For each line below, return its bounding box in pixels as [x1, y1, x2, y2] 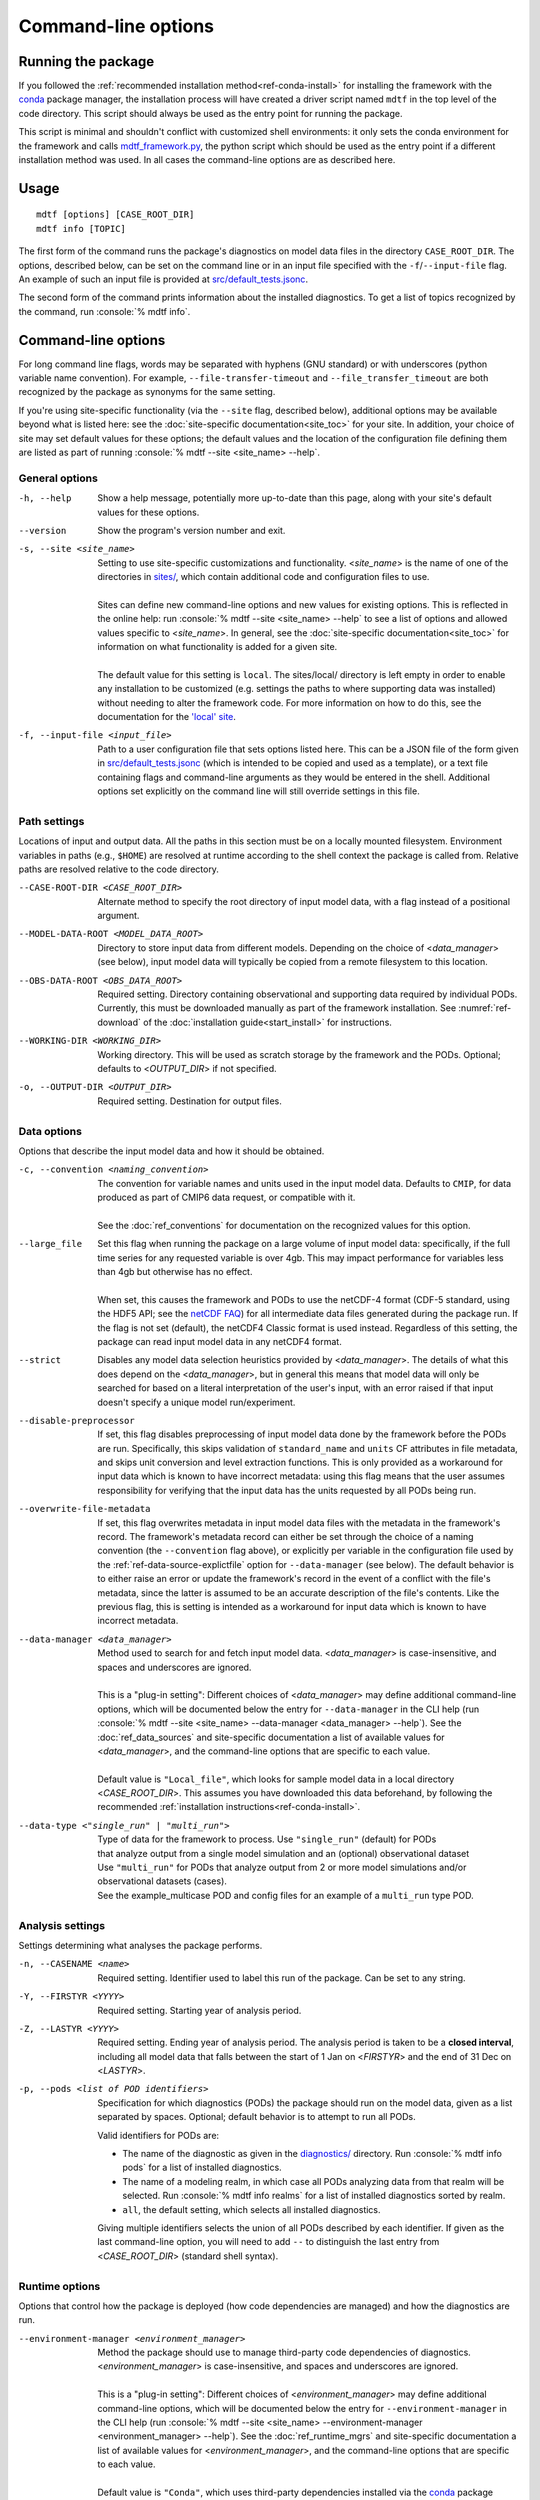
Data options [18, 1124, 82, 1138]
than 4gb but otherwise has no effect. [97, 1266, 253, 1278]
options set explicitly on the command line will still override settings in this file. [97, 785, 420, 797]
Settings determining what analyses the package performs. [18, 1939, 263, 1951]
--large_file [18, 1238, 83, 1250]
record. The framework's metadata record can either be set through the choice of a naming [97, 1531, 474, 1543]
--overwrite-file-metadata [18, 1503, 151, 1515]
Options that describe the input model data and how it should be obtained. [18, 1145, 325, 1157]
